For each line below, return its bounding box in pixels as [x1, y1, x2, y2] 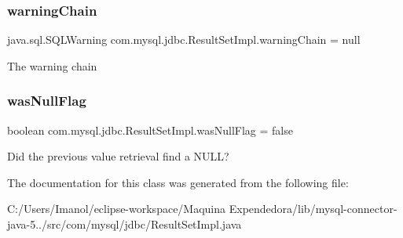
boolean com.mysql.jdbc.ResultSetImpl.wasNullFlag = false [7, 121, 293, 138]
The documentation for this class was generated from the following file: [7, 174, 349, 190]
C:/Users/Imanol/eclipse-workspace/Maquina [7, 200, 226, 217]
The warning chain [7, 57, 97, 74]
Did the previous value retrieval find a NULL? [7, 148, 229, 164]
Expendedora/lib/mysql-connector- [229, 200, 398, 217]
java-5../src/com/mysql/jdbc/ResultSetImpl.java [7, 216, 242, 232]
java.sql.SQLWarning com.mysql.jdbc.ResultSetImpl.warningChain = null [7, 31, 361, 48]
